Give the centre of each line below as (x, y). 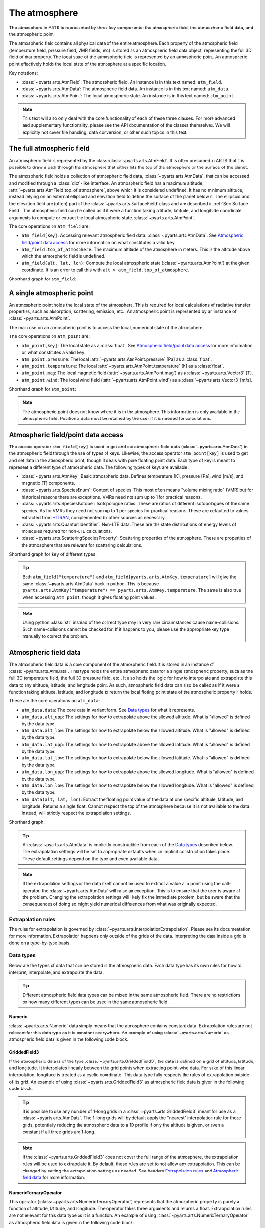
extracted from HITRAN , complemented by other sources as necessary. (94, 517)
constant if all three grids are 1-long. (59, 1132)
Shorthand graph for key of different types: (53, 554)
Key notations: (24, 73)
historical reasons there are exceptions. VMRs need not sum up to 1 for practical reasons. (112, 497)
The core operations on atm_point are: (50, 336)
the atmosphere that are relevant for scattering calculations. (82, 545)
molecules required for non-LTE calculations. (67, 531)
